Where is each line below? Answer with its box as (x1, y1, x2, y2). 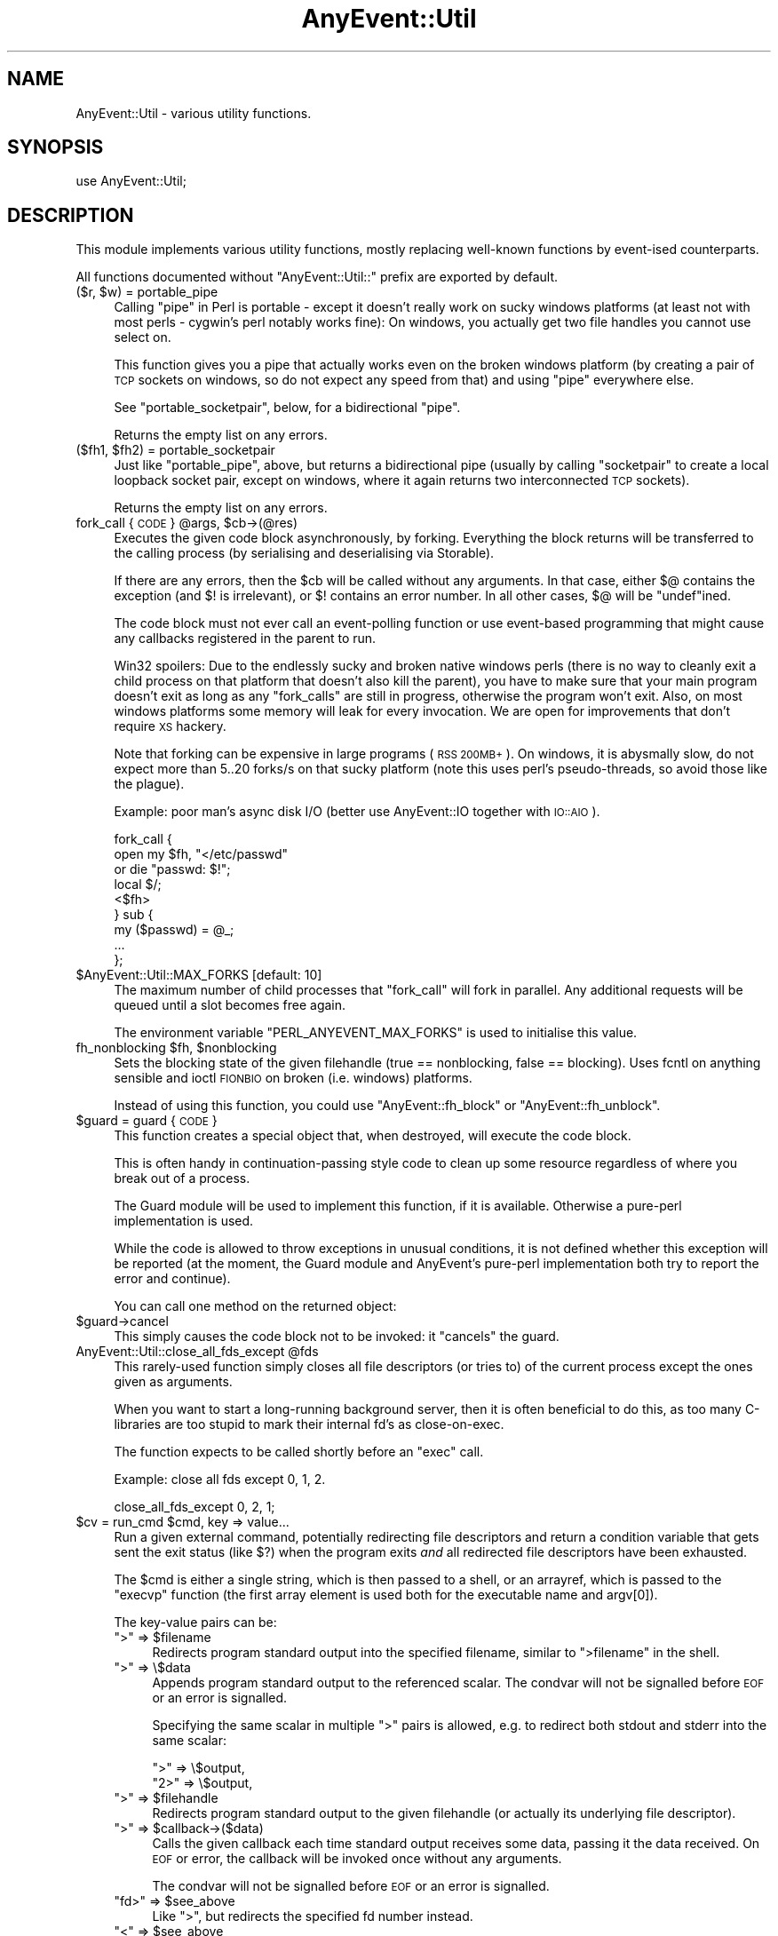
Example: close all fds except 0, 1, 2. (114, 1472, 326, 1488)
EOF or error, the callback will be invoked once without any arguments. (152, 1851, 562, 1867)
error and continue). (114, 1271, 231, 1287)
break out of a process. (114, 1170, 250, 1186)
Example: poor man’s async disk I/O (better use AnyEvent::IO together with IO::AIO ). (114, 804, 600, 820)
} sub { (114, 907, 154, 923)
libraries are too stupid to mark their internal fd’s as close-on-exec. (114, 1416, 504, 1432)
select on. (114, 329, 171, 345)
